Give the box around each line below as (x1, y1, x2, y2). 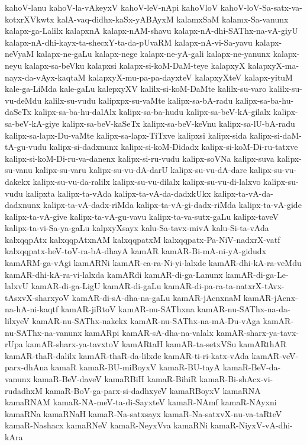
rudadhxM (5, 384, 43, 396)
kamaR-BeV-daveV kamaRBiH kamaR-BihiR (33, 373, 197, 385)
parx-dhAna (5, 361, 49, 373)
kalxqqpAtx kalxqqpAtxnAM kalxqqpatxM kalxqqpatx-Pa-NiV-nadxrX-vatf (5, 233, 280, 245)
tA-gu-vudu (5, 140, 47, 153)
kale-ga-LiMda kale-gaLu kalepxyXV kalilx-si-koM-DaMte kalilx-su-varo (5, 82, 267, 95)
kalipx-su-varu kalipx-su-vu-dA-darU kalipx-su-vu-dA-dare (35, 164, 247, 176)
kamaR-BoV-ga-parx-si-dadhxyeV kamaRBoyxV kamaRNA (45, 384, 261, 396)
